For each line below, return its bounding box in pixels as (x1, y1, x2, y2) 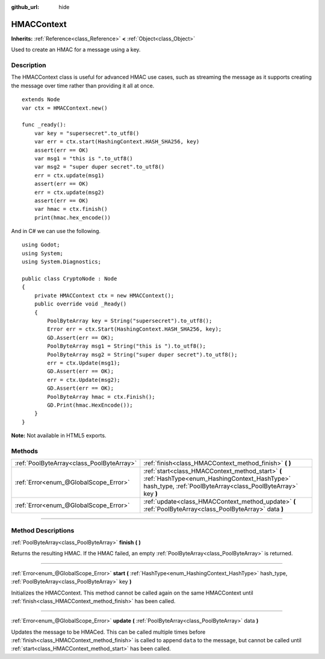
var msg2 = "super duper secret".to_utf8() (34, 163, 165, 170)
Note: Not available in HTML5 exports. (11, 432, 107, 439)
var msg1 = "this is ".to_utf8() (34, 155, 134, 162)
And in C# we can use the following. (11, 228, 101, 235)
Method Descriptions (11, 526, 75, 534)
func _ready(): (22, 121, 67, 128)
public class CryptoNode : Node (22, 275, 117, 283)
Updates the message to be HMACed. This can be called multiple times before (11, 628, 206, 636)
